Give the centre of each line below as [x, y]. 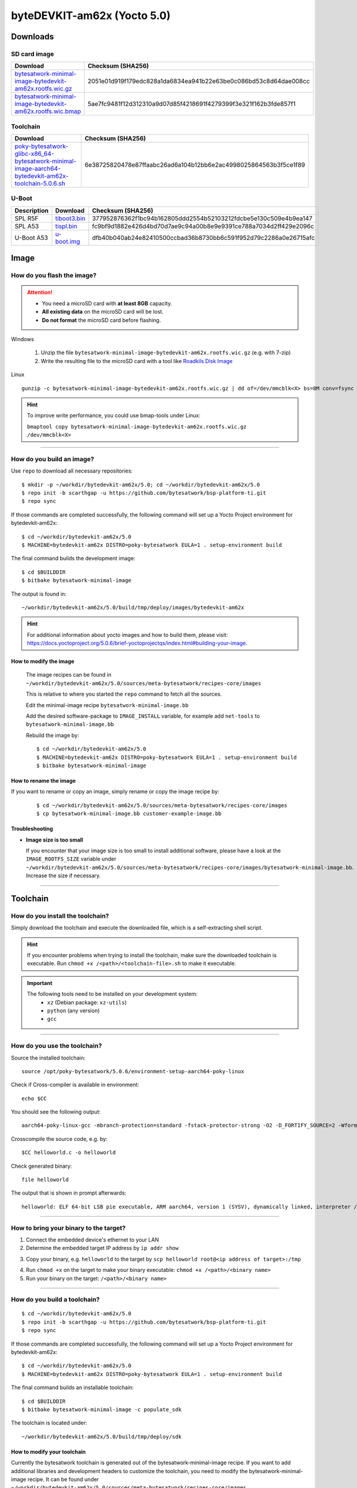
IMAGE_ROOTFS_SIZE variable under [71, 859]
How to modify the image [43, 661]
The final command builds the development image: [73, 558]
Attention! [40, 292]
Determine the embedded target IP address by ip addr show [102, 1248]
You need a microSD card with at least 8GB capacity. [107, 303]
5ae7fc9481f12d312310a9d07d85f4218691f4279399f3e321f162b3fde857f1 [191, 104]
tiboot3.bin [70, 218]
